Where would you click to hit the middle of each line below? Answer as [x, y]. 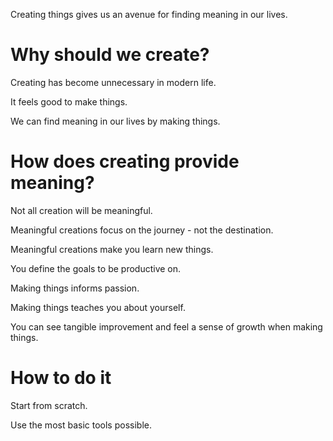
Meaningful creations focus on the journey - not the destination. [142, 230]
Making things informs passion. [75, 288]
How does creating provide [125, 161]
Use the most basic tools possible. [81, 425]
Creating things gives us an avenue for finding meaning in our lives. [149, 14]
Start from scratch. [49, 405]
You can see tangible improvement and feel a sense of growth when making [166, 326]
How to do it [61, 378]
